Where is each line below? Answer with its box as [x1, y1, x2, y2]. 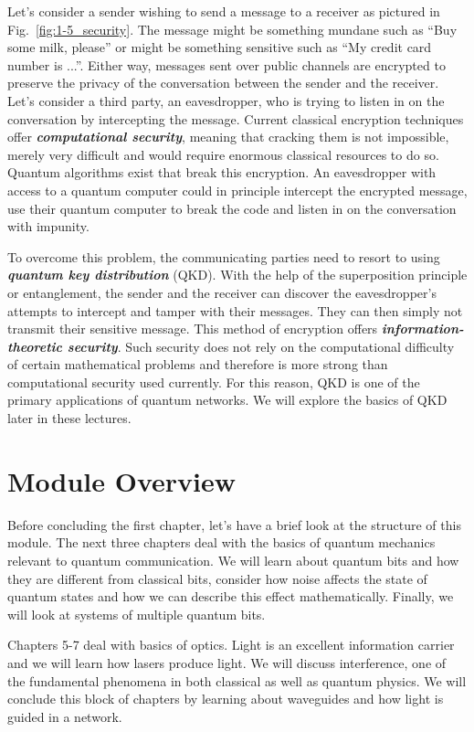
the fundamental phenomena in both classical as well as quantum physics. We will [7, 671, 467, 690]
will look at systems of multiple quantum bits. [7, 604, 266, 623]
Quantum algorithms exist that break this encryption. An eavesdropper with [7, 163, 437, 182]
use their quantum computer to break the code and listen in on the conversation [7, 198, 457, 217]
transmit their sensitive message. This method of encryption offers [7, 319, 378, 338]
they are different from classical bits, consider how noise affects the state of [7, 568, 427, 588]
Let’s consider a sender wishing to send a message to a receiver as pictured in [7, 2, 440, 20]
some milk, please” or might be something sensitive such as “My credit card [7, 37, 432, 57]
